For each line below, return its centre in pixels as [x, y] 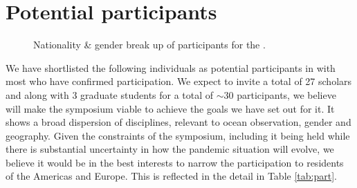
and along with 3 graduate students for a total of [110, 94]
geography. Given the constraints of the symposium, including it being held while [178, 135]
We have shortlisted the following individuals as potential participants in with [171, 67]
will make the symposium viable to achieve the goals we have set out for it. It [170, 108]
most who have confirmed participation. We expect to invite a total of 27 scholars [179, 81]
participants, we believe [286, 94]
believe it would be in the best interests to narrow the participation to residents [175, 162]
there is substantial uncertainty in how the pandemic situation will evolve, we [170, 149]
